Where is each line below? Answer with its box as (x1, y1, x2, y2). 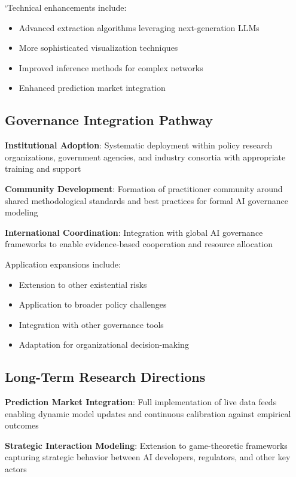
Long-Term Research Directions (5, 367, 206, 386)
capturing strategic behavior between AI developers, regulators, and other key (5, 451, 291, 463)
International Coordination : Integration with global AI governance (5, 226, 263, 238)
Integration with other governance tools (19, 318, 164, 330)
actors (5, 463, 27, 475)
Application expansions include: (5, 257, 121, 270)
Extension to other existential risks (19, 278, 147, 290)
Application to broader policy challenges (19, 298, 167, 311)
